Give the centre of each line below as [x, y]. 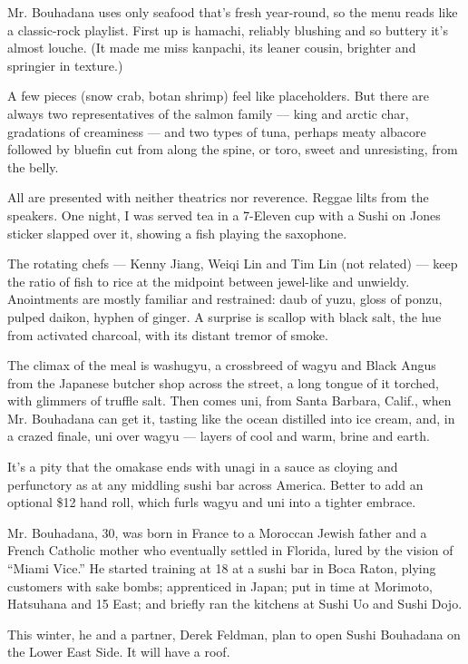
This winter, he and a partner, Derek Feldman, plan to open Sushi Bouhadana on [234, 634]
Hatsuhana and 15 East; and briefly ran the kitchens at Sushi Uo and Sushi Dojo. [235, 604]
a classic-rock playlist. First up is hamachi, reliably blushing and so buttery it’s [228, 29]
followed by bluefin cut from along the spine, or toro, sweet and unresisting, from [233, 149]
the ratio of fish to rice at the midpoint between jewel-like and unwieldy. [209, 281]
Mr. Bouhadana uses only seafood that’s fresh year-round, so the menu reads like [233, 12]
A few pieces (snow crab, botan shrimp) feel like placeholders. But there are [218, 96]
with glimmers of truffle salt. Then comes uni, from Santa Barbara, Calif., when [229, 400]
